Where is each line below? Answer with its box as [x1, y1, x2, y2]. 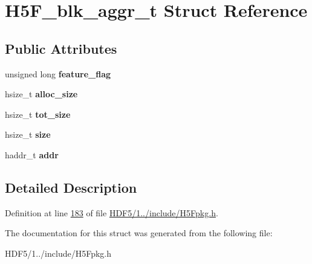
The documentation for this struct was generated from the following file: [5, 227, 273, 239]
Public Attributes [5, 39, 117, 57]
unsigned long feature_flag [5, 67, 111, 80]
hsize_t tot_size [5, 108, 71, 120]
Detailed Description [5, 178, 137, 196]
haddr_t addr [5, 148, 59, 161]
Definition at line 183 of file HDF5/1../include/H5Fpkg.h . [5, 206, 218, 219]
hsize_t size [5, 128, 51, 141]
